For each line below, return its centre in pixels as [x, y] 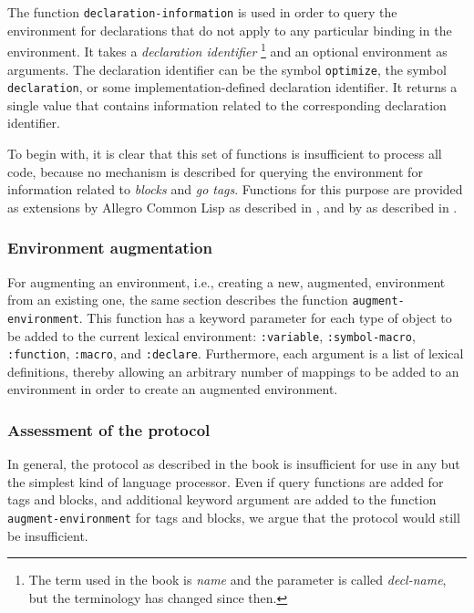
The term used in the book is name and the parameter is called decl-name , [237, 580]
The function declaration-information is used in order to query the [202, 12]
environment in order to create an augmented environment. [173, 389]
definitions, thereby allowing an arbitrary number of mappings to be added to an [233, 371]
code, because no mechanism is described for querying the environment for [215, 171]
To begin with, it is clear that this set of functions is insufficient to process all [225, 153]
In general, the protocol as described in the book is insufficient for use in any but [234, 464]
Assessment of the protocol [109, 429]
